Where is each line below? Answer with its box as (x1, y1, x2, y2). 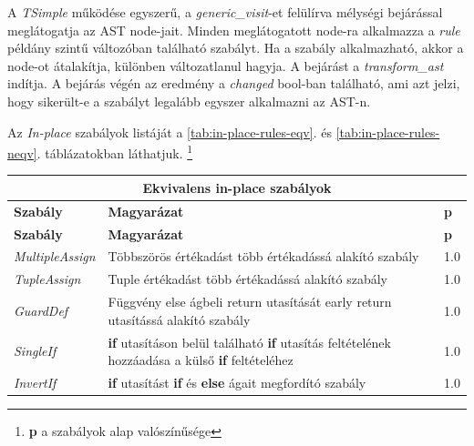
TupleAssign (14, 269, 81, 289)
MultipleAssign (14, 247, 96, 266)
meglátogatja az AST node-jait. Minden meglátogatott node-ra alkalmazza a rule (7, 20, 460, 39)
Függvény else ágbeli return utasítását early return (108, 292, 392, 311)
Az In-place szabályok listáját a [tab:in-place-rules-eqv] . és (7, 122, 332, 141)
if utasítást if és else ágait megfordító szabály (108, 373, 366, 391)
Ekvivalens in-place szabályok (142, 177, 332, 197)
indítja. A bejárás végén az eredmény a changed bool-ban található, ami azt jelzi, (7, 74, 460, 93)
